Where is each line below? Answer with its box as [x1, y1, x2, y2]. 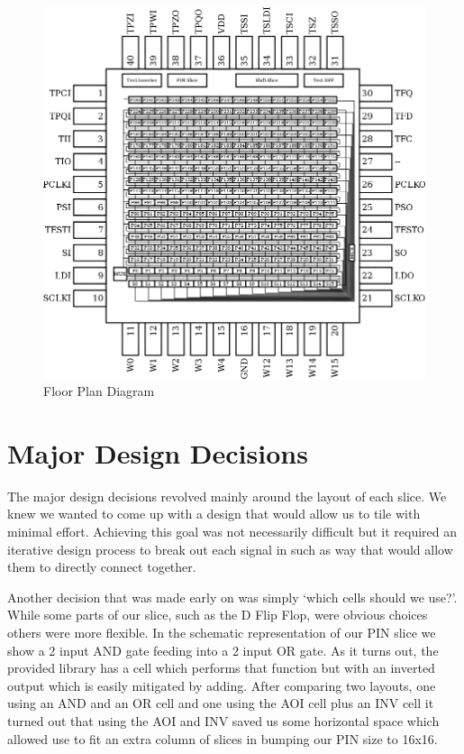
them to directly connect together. [7, 557, 196, 576]
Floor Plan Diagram [43, 382, 155, 400]
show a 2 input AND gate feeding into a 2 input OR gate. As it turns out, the [7, 640, 439, 659]
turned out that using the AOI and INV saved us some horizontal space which [7, 711, 440, 730]
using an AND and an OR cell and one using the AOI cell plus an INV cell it [7, 694, 434, 713]
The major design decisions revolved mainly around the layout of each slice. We [7, 486, 447, 505]
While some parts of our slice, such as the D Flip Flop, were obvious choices [7, 605, 428, 624]
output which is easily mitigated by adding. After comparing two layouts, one [7, 676, 436, 694]
